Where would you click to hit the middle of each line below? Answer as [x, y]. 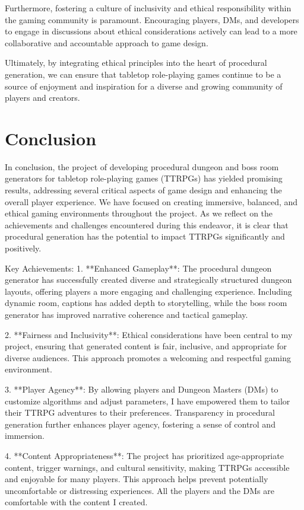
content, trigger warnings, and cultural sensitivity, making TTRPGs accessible [147, 467]
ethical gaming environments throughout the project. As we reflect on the [139, 213]
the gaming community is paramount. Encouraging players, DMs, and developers [152, 19]
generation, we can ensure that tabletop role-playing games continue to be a [143, 74]
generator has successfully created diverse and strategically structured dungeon [148, 280]
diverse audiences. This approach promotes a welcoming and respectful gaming [148, 357]
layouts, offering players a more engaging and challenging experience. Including [148, 291]
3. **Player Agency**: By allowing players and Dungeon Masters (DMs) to [142, 389]
